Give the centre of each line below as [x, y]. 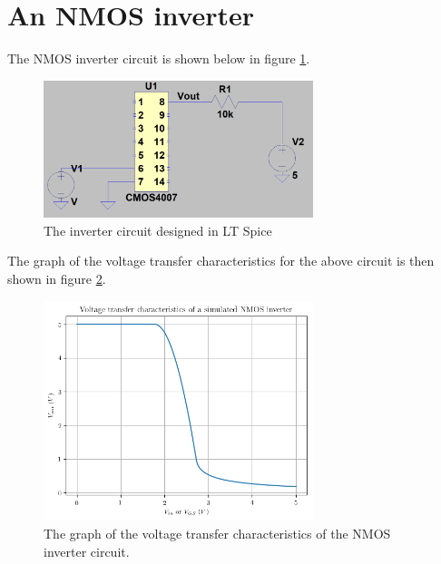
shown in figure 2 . [57, 279]
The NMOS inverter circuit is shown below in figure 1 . [159, 58]
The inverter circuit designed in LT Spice [158, 230]
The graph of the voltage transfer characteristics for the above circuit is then [221, 261]
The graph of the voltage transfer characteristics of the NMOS [217, 534]
